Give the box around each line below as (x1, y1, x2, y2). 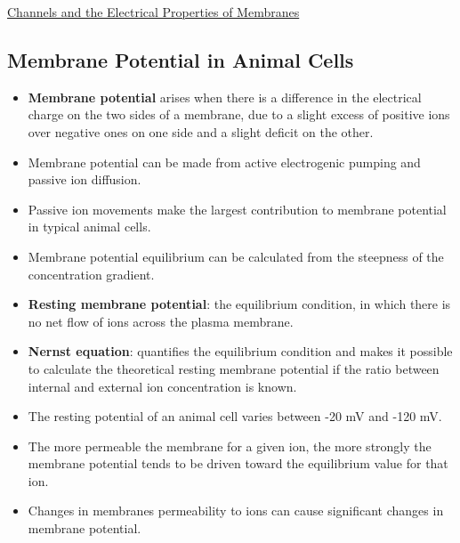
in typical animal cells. (28, 217, 151, 236)
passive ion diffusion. (28, 170, 141, 189)
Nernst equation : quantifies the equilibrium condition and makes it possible (28, 342, 453, 361)
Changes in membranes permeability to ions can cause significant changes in (28, 501, 444, 520)
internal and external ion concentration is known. (28, 377, 297, 395)
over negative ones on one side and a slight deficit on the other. (28, 122, 374, 141)
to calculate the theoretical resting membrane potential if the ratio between (28, 359, 440, 377)
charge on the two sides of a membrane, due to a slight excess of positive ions (28, 105, 450, 124)
